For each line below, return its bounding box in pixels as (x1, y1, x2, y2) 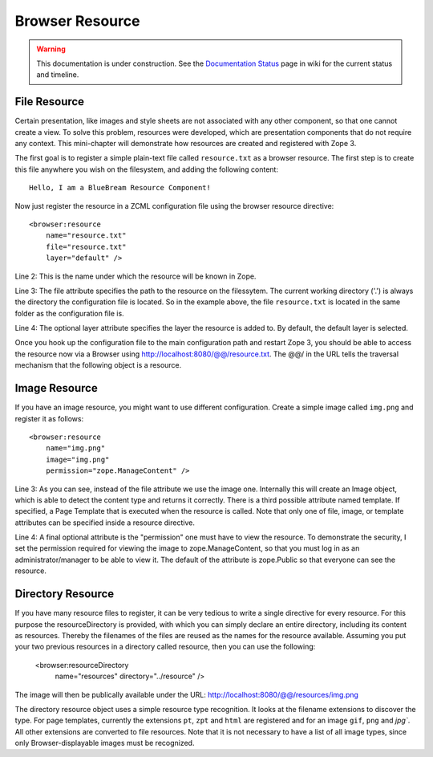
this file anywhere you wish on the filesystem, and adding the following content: (14, 165, 278, 174)
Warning (36, 44, 66, 54)
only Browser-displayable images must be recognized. (14, 739, 195, 748)
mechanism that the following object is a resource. (14, 360, 182, 370)
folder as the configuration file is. (14, 308, 124, 318)
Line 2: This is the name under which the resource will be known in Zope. (14, 271, 257, 281)
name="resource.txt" (45, 231, 127, 240)
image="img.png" (45, 454, 110, 464)
